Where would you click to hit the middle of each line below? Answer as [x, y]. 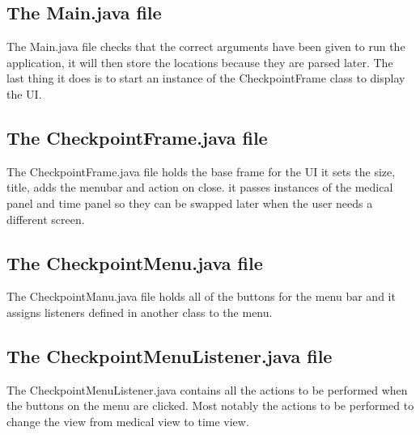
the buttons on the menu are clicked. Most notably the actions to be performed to [210, 405]
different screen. [46, 219]
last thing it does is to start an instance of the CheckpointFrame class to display [206, 78]
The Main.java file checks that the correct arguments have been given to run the [206, 46]
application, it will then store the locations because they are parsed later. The [200, 62]
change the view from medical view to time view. [128, 421]
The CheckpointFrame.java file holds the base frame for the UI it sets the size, [201, 171]
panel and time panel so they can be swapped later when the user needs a [190, 203]
